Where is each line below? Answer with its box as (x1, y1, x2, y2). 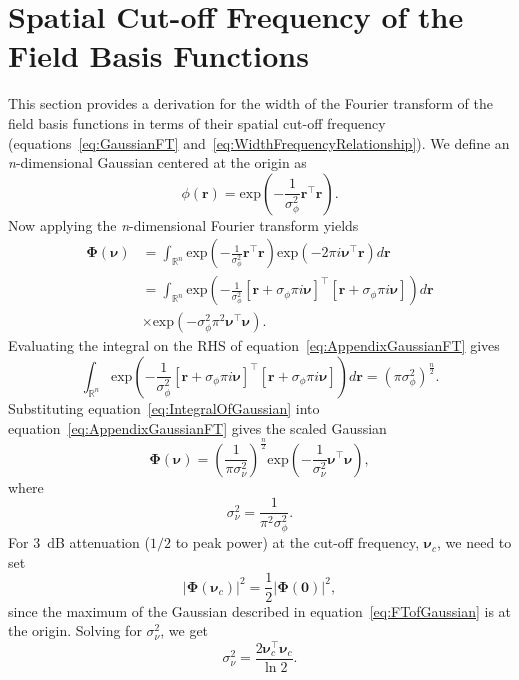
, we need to (437, 532, 512, 553)
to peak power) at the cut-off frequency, (175, 532, 420, 553)
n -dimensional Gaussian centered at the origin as (8, 152, 307, 173)
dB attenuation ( (47, 532, 151, 553)
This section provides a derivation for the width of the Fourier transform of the (8, 93, 493, 114)
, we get (160, 620, 209, 641)
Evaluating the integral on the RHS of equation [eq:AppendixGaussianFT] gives (8, 335, 500, 356)
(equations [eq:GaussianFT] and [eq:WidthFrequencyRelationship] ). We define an (8, 132, 510, 153)
